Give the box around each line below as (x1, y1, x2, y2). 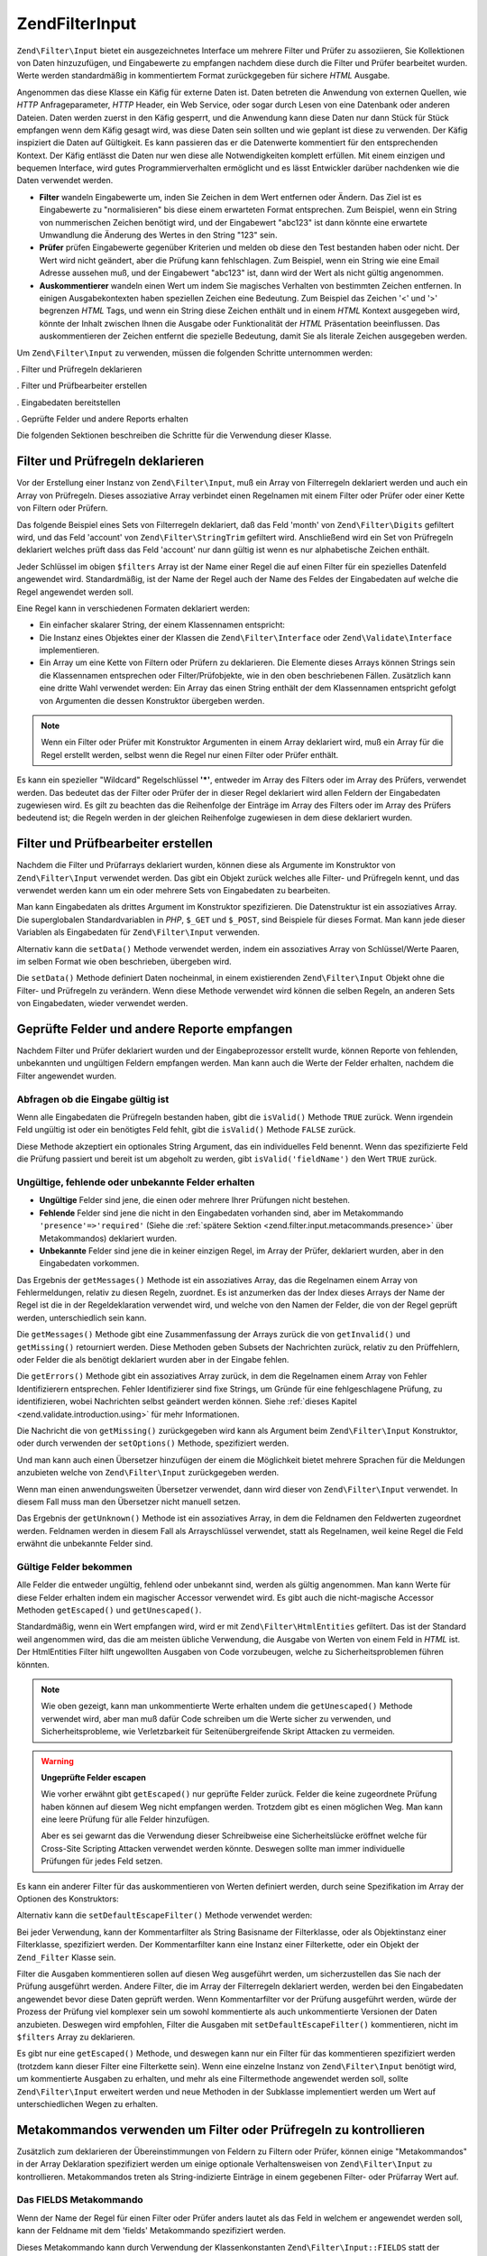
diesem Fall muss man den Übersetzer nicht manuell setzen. (16, 1496, 241, 1507)
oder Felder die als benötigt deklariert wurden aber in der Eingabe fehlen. (16, 1355, 289, 1365)
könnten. (16, 1659, 50, 1669)
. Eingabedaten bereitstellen (16, 397, 121, 408)
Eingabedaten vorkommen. (39, 1258, 140, 1269)
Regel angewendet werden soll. (16, 587, 134, 597)
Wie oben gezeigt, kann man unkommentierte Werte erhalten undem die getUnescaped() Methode (41, 1701, 413, 1712)
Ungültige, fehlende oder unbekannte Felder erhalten (16, 1176, 255, 1188)
